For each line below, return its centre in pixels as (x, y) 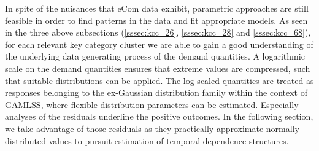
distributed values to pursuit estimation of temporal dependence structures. (147, 140)
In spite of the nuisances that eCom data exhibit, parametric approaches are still (157, 8)
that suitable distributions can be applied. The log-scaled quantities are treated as (159, 80)
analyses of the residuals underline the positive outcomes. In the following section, (159, 116)
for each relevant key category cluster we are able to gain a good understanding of (159, 44)
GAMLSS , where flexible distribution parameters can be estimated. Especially (152, 104)
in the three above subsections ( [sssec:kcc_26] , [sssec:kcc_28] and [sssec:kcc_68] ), (158, 32)
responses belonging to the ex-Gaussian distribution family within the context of (156, 92)
